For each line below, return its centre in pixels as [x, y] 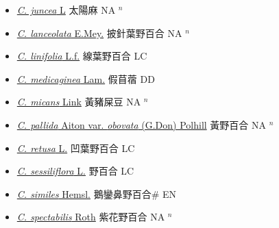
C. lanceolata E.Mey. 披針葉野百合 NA [99, 33]
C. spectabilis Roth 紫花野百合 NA [91, 217]
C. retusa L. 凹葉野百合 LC [76, 148]
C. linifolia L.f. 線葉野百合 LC [82, 56]
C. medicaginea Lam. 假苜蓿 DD [86, 78]
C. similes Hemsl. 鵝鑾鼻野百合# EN [97, 193]
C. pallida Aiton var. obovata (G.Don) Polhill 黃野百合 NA [142, 124]
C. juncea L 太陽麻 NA [66, 10]
